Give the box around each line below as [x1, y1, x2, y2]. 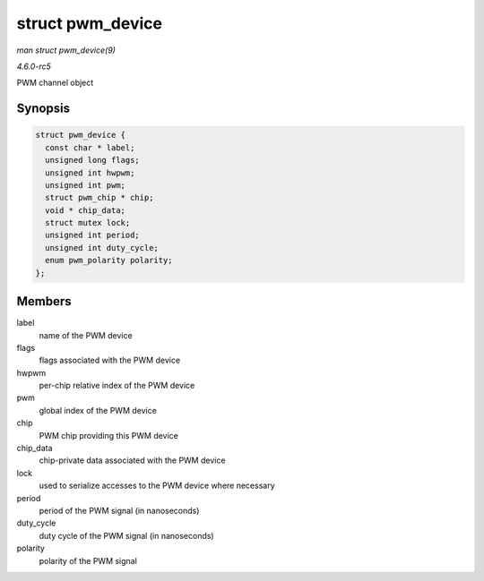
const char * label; [45, 142, 135, 152]
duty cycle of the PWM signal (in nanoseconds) [39, 530, 214, 541]
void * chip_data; [45, 205, 125, 215]
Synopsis [16, 101, 71, 116]
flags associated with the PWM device [39, 355, 181, 366]
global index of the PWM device [39, 405, 157, 415]
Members [16, 294, 72, 309]
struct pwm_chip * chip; [45, 192, 154, 203]
